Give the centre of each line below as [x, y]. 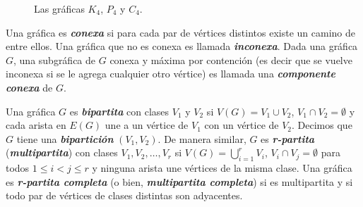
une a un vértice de [147, 125]
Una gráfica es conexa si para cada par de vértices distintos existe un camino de [180, 32]
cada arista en [36, 125]
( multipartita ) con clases [62, 152]
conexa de [29, 87]
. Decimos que [322, 125]
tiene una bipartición [65, 138]
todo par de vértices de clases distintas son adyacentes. [124, 195]
